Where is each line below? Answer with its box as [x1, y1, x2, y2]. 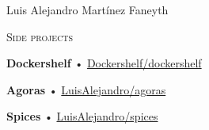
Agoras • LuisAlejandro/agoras [6, 81, 166, 97]
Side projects [6, 28, 74, 44]
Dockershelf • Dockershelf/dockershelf [6, 55, 202, 71]
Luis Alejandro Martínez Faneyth [6, 2, 169, 17]
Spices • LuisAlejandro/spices [6, 108, 158, 124]
